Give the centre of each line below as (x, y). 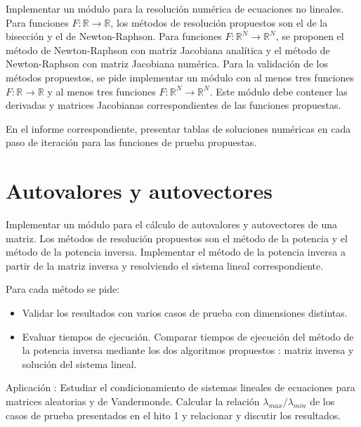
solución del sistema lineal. (79, 363)
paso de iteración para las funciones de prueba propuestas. (131, 142)
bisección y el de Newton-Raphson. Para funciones (114, 36)
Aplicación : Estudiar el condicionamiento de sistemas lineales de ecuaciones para (180, 387)
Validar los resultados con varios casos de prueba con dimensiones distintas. (185, 313)
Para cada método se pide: (63, 289)
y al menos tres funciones (101, 91)
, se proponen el (310, 36)
